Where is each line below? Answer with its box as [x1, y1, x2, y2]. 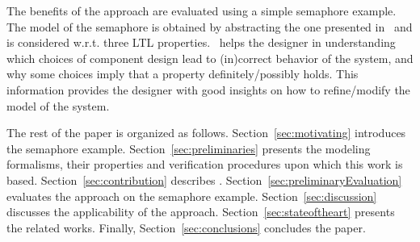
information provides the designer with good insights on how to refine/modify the [6, 81, 410, 98]
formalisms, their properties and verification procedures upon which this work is [6, 156, 403, 173]
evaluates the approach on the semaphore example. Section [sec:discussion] [6, 187, 377, 204]
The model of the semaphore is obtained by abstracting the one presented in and [6, 18, 413, 35]
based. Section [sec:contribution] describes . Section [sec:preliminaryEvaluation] [6, 171, 402, 188]
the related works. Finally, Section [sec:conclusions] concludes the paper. [6, 219, 366, 236]
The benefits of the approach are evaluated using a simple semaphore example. [6, 2, 397, 19]
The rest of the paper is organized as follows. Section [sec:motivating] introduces [6, 124, 406, 141]
